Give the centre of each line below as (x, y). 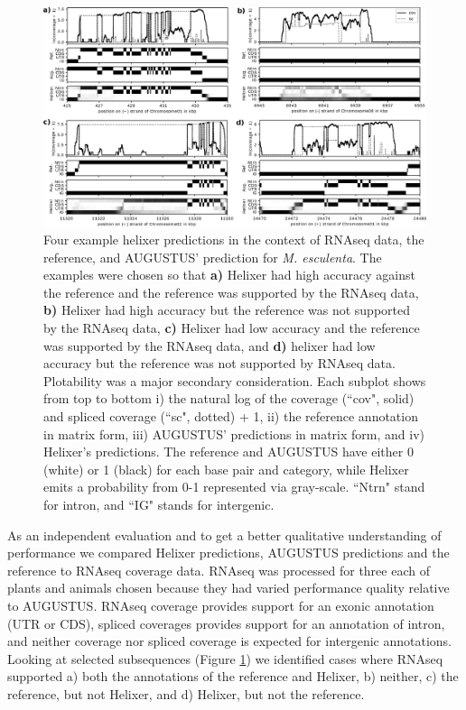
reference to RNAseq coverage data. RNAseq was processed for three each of (219, 570)
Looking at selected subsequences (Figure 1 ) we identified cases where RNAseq (225, 658)
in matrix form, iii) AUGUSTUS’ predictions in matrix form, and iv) (234, 433)
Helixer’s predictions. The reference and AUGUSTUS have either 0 (228, 452)
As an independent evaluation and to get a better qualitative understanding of (224, 535)
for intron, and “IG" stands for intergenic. (159, 504)
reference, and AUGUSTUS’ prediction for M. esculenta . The (213, 257)
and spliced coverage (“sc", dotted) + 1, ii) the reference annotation (231, 416)
